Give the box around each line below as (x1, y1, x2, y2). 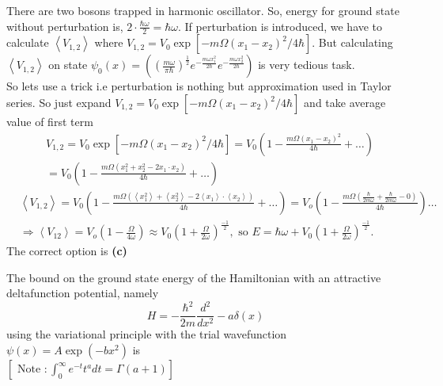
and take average (304, 94, 386, 111)
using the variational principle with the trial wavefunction (6, 326, 287, 342)
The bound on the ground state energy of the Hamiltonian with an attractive (6, 269, 381, 285)
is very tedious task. (258, 56, 355, 73)
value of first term (6, 113, 93, 130)
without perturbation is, (6, 17, 123, 34)
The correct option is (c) (6, 243, 127, 259)
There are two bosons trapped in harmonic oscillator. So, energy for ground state (6, 2, 399, 18)
